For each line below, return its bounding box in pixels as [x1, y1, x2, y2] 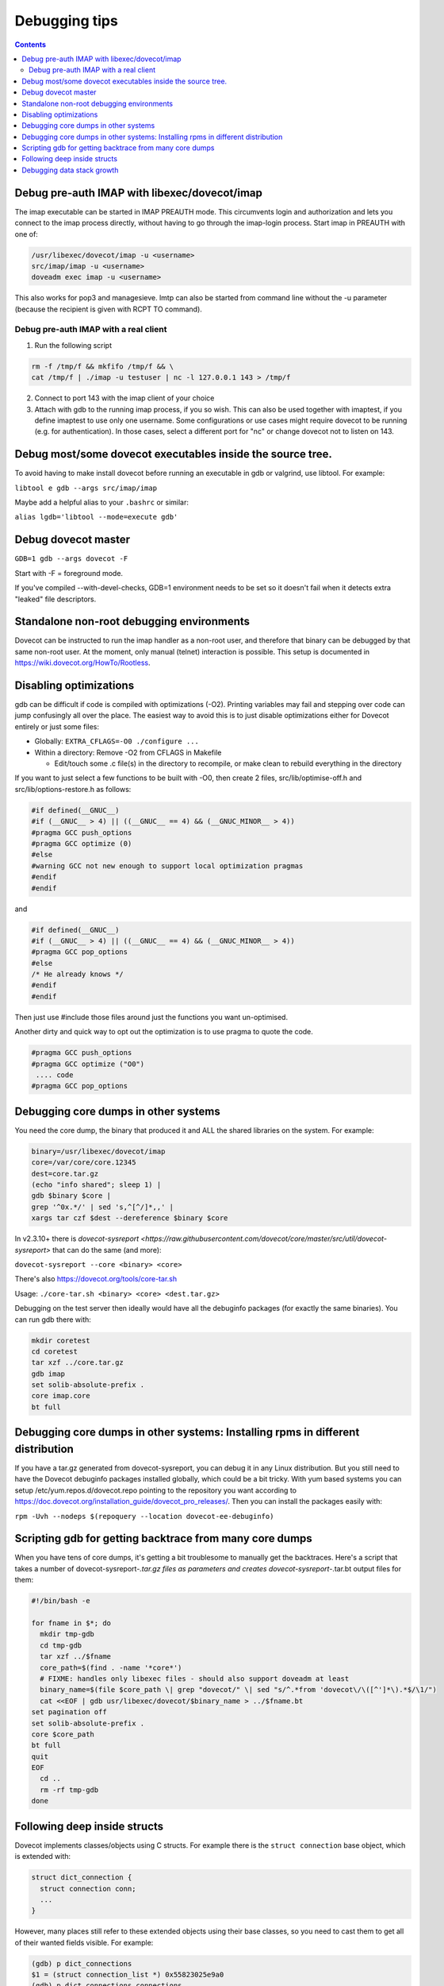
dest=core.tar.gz [31, 1169, 99, 1178]
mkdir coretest [31, 1335, 90, 1345]
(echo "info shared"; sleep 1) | [31, 1180, 162, 1189]
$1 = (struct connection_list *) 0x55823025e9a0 [31, 1970, 224, 1980]
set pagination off [31, 1708, 107, 1717]
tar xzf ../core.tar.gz [31, 1358, 124, 1367]
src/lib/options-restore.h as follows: [14, 784, 132, 794]
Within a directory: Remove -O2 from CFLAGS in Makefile [34, 748, 222, 757]
